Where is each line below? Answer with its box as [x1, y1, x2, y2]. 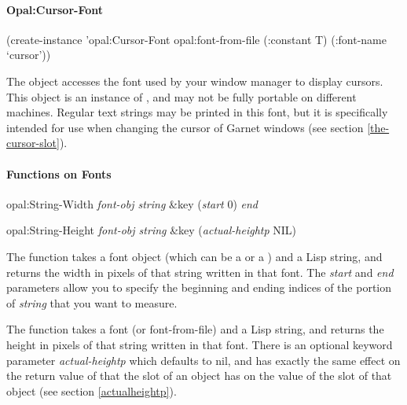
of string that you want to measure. [6, 294, 178, 311]
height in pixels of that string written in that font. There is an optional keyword [6, 336, 393, 352]
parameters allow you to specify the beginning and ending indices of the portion [6, 279, 391, 296]
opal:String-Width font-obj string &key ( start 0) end [6, 195, 258, 212]
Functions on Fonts [6, 165, 112, 182]
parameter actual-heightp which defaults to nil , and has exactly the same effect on [6, 352, 401, 368]
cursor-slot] [6, 134, 60, 151]
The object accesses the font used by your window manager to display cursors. [6, 72, 383, 89]
